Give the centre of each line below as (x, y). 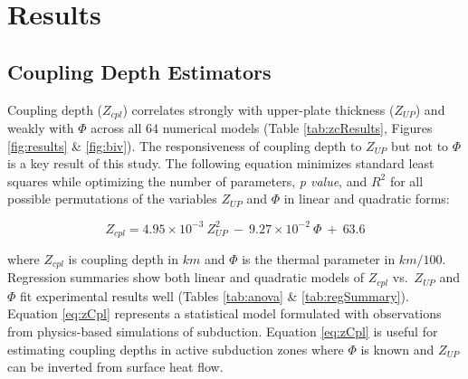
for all (406, 180)
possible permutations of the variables (112, 199)
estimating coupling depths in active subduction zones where (176, 349)
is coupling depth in (124, 258)
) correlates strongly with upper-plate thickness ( (258, 109)
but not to (420, 145)
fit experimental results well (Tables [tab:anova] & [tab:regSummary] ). (215, 295)
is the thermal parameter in (319, 258)
